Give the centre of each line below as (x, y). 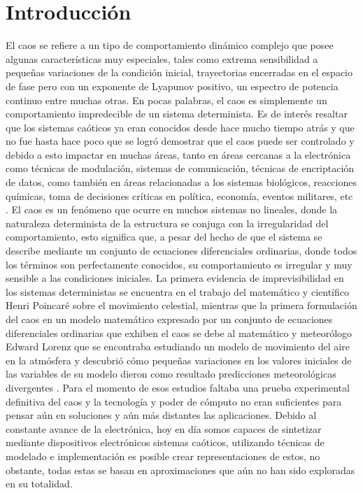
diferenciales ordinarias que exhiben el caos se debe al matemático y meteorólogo (179, 333)
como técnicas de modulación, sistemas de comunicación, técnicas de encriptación (180, 168)
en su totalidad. (39, 484)
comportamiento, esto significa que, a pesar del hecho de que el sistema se (164, 237)
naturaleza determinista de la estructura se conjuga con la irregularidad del (167, 223)
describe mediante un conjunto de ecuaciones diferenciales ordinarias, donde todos (181, 251)
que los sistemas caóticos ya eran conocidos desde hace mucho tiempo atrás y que (180, 127)
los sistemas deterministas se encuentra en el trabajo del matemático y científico (177, 291)
